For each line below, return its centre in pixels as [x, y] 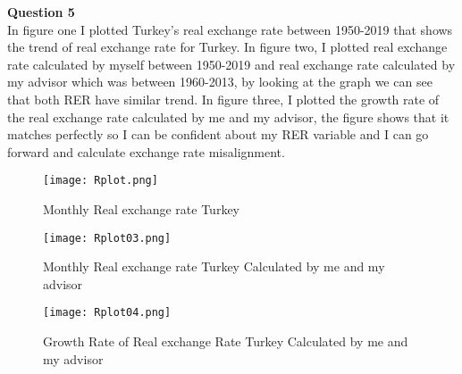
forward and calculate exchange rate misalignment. [146, 151]
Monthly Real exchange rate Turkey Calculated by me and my [214, 266]
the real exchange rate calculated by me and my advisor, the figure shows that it [228, 116]
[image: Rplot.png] [101, 181]
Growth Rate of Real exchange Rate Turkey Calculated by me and [226, 341]
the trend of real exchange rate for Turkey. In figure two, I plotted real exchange [227, 47]
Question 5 [41, 12]
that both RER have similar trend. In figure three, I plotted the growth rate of [223, 99]
